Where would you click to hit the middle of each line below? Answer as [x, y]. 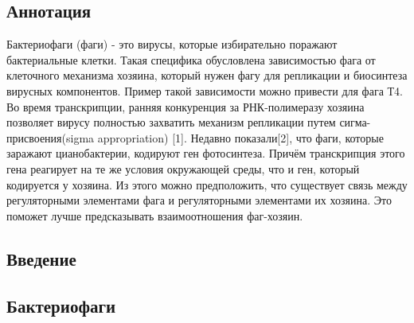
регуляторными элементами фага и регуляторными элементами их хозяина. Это [199, 200]
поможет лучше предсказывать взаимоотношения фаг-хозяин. [155, 215]
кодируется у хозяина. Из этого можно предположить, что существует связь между [207, 184]
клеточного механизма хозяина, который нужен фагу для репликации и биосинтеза [207, 75]
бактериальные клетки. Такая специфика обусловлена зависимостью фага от [191, 59]
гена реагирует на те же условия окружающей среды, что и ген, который [183, 168]
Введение [41, 258]
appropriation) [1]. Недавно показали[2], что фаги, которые [240, 137]
